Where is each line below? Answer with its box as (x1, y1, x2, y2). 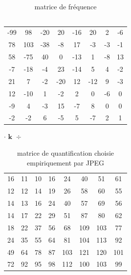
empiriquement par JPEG (27, 157, 104, 167)
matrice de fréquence (34, 1, 97, 11)
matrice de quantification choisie (17, 148, 114, 158)
